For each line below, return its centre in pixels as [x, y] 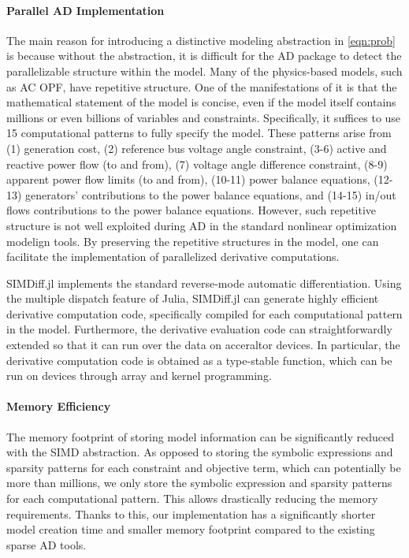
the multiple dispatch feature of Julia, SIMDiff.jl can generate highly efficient [193, 298]
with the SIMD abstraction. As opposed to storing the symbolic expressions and [200, 452]
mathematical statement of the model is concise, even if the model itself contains [201, 102]
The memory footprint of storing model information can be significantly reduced [200, 436]
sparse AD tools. [46, 544]
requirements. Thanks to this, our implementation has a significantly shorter [191, 513]
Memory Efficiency [59, 406]
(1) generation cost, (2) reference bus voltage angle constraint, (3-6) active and [197, 148]
